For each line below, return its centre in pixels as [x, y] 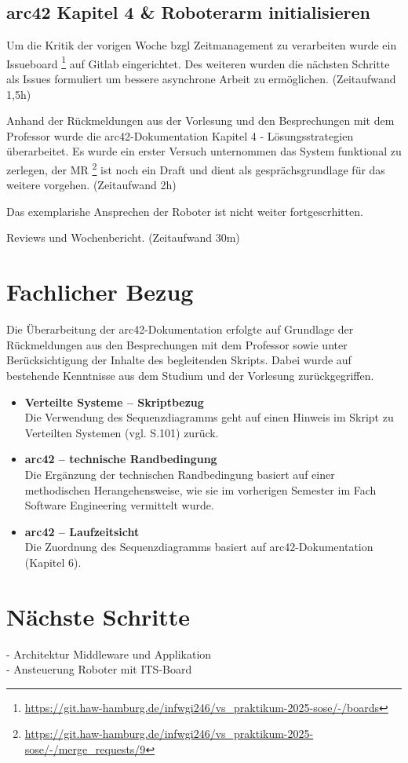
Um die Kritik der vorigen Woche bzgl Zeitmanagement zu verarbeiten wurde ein [202, 45]
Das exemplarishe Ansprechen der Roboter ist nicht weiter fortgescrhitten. [185, 211]
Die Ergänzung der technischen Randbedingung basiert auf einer [180, 474]
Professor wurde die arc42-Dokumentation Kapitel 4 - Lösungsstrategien [180, 135]
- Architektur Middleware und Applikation [109, 653]
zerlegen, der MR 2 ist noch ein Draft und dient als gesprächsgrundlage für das [196, 168]
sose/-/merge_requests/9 [85, 748]
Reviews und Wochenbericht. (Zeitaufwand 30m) [123, 237]
